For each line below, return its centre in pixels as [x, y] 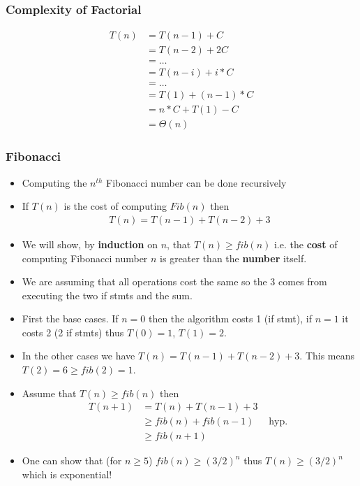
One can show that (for [72, 460]
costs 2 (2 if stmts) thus [73, 332]
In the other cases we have [78, 356]
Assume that [49, 393]
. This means [327, 356]
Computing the [54, 182]
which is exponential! [67, 474]
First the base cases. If [70, 319]
